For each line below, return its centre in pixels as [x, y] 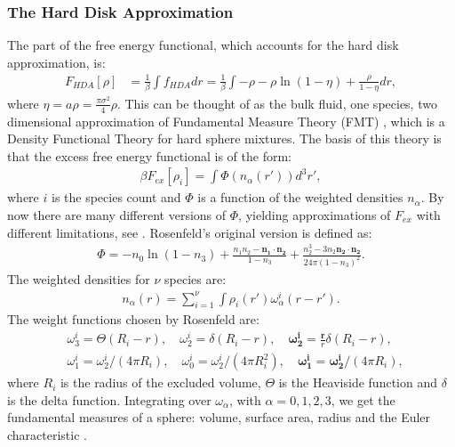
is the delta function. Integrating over [109, 399]
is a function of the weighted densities [300, 197]
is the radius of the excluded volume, [160, 382]
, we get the [363, 399]
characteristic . [47, 434]
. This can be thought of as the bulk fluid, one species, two [277, 103]
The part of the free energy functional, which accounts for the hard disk [203, 45]
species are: [196, 278]
